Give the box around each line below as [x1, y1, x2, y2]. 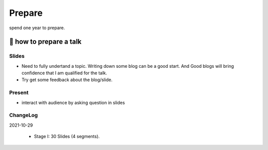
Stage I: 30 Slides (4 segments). [34, 134, 100, 140]
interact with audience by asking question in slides [21, 100, 125, 105]
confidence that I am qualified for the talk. [21, 70, 108, 76]
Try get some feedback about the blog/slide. [21, 77, 113, 83]
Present [9, 89, 29, 96]
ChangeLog [9, 112, 38, 119]
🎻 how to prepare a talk [9, 38, 82, 46]
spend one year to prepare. [9, 25, 65, 31]
